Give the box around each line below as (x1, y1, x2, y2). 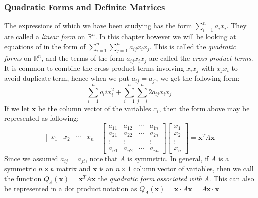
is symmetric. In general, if (127, 153, 209, 163)
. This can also (209, 173, 254, 183)
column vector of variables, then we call (133, 163, 254, 174)
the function (4, 173, 42, 183)
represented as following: (4, 113, 79, 123)
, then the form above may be (159, 103, 250, 113)
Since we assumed (4, 153, 58, 163)
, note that (85, 153, 118, 163)
